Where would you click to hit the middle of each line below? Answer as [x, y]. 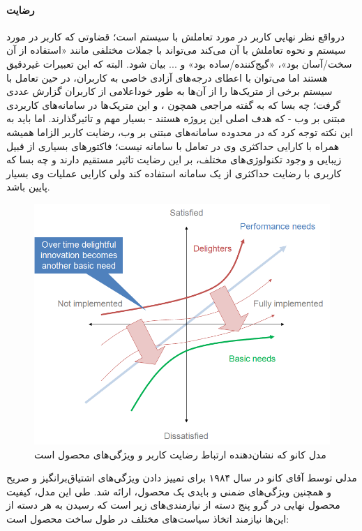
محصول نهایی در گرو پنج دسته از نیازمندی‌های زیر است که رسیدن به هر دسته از [173, 505]
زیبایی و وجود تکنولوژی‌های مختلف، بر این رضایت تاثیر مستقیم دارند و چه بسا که [174, 159]
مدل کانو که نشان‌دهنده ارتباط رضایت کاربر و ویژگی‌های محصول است [180, 454]
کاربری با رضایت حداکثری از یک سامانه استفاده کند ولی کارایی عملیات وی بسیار [174, 173]
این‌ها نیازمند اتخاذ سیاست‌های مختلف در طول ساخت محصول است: [148, 518]
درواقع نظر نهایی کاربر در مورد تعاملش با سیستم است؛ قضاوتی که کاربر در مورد [175, 36]
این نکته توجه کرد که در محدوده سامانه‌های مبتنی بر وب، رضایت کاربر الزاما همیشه [180, 132]
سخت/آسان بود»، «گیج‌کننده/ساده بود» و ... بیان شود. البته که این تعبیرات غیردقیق [179, 63]
